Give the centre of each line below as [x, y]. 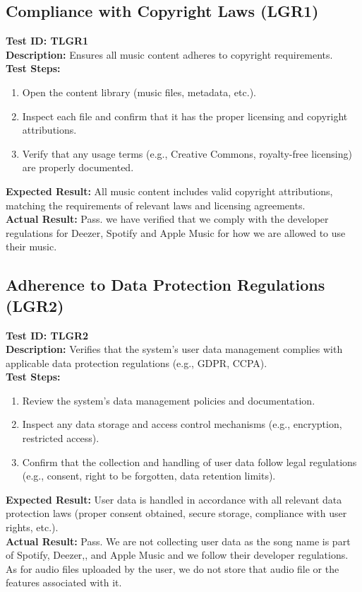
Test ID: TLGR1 [47, 41]
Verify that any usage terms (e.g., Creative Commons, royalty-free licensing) [187, 153]
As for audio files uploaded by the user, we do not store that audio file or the [173, 568]
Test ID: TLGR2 [47, 335]
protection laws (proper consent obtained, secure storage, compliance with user [176, 513]
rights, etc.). [32, 527]
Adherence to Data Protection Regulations [165, 285]
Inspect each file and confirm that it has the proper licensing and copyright [185, 116]
